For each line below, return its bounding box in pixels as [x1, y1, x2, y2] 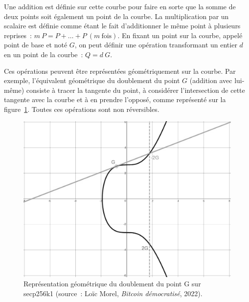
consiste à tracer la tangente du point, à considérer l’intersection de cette [26, 85, 245, 95]
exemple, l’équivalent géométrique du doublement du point [4, 75, 180, 86]
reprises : [4, 30, 32, 40]
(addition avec [189, 75, 232, 86]
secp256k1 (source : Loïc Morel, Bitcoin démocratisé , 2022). [23, 288, 203, 298]
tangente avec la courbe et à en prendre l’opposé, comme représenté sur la [4, 94, 226, 105]
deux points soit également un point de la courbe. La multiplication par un [4, 11, 229, 21]
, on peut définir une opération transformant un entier [74, 40, 237, 50]
